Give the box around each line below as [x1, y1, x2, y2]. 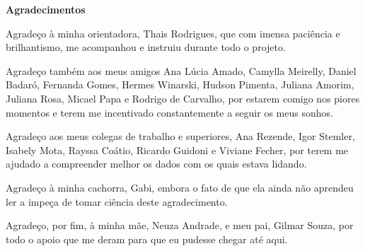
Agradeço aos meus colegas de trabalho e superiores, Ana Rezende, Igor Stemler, [6, 129, 355, 144]
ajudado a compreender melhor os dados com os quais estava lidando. [6, 156, 307, 171]
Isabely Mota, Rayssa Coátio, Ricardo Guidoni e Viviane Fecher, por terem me [6, 142, 349, 157]
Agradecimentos [6, 2, 86, 16]
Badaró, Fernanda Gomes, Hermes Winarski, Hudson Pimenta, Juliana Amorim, [6, 77, 354, 92]
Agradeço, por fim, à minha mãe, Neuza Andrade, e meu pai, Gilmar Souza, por [6, 218, 354, 233]
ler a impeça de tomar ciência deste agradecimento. [6, 194, 228, 209]
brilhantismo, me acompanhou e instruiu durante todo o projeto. [6, 40, 286, 54]
